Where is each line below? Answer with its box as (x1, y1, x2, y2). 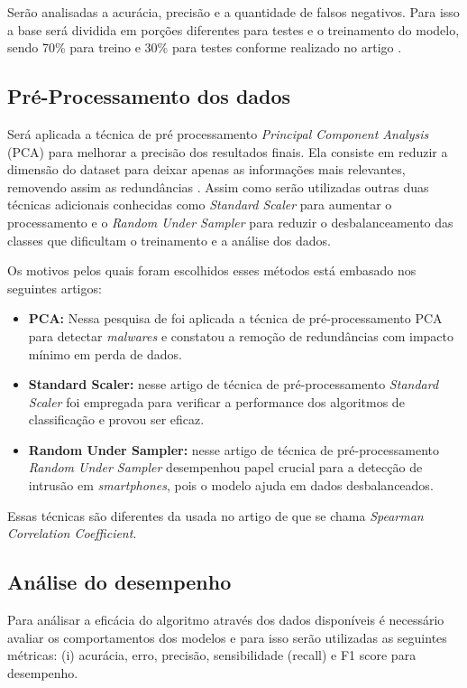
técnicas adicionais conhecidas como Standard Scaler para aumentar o (7, 195, 392, 214)
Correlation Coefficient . (7, 524, 137, 543)
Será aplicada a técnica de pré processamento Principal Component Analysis (7, 124, 429, 143)
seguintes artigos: (7, 278, 102, 297)
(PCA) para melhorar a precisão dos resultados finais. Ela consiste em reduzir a (7, 142, 448, 161)
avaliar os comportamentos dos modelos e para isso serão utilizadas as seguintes (7, 628, 447, 646)
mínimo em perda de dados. (28, 344, 182, 363)
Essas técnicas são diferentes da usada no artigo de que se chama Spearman (7, 506, 424, 525)
